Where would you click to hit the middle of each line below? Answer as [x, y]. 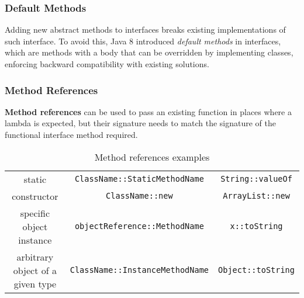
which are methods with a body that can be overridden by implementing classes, [149, 52]
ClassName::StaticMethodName [139, 179]
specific [35, 213]
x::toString [256, 226]
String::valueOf [256, 179]
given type [35, 283]
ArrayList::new [256, 196]
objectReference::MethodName [139, 226]
